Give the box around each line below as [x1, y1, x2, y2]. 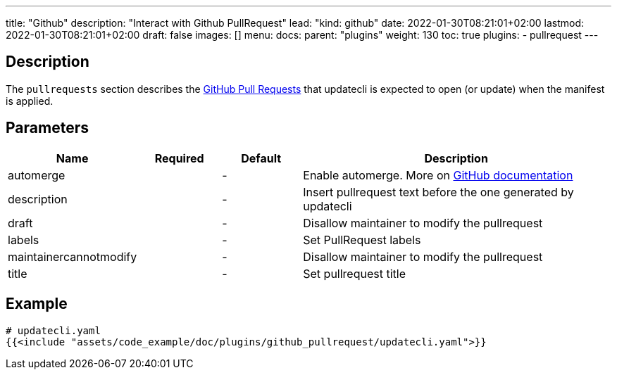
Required [154, 151, 204, 165]
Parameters [6, 119, 89, 137]
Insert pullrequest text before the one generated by [303, 184, 574, 199]
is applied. [6, 94, 54, 107]
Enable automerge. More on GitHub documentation [303, 167, 573, 182]
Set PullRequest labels [303, 232, 421, 247]
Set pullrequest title [303, 266, 406, 281]
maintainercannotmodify [8, 249, 137, 264]
